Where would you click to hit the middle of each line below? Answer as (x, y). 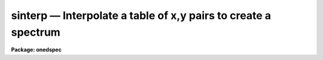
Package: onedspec (36, 50)
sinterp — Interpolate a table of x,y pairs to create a (141, 15)
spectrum (36, 32)
